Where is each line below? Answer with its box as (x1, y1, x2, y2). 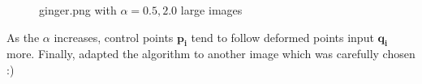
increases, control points (54, 28, 174, 45)
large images (180, 2, 243, 18)
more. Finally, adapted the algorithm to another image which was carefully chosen (6, 45, 416, 62)
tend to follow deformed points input (191, 28, 374, 45)
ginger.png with (39, 2, 117, 18)
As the (6, 28, 40, 45)
